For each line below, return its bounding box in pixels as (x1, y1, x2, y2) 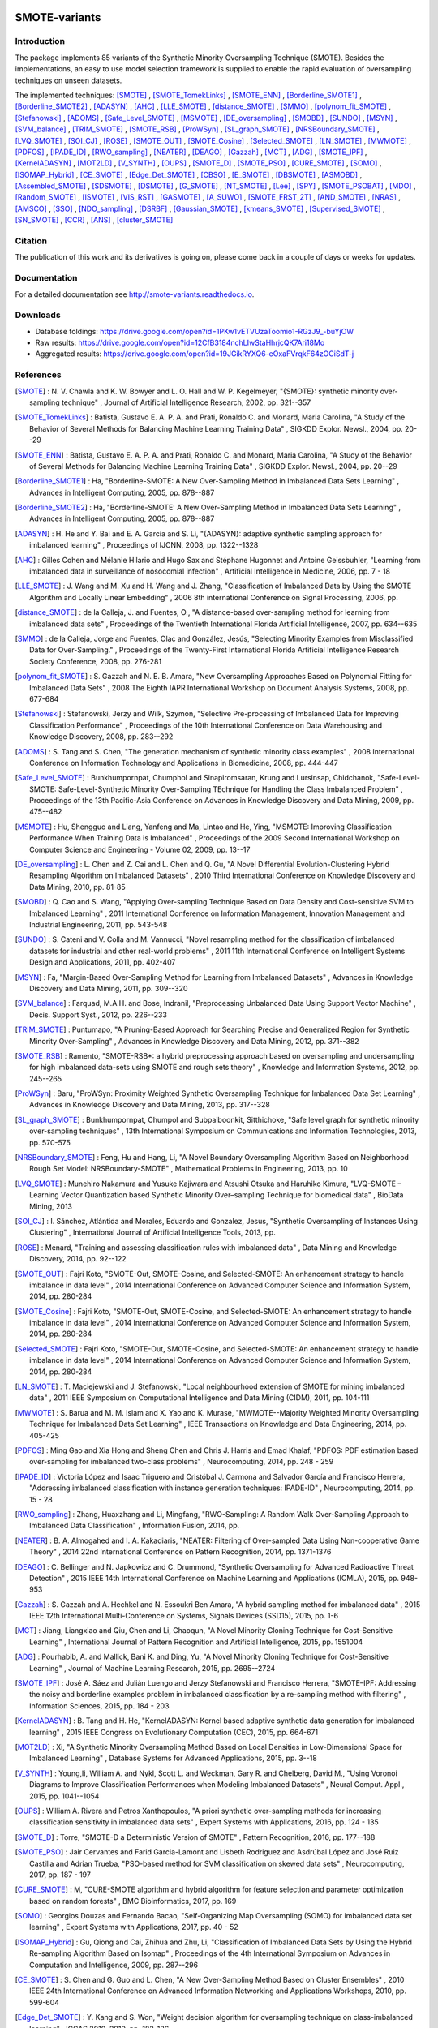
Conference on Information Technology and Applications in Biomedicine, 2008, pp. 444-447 (29, 758, 338, 767)
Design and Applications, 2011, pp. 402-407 (29, 957, 176, 967)
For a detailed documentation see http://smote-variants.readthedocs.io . (15, 289, 255, 299)
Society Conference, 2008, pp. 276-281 (29, 656, 162, 666)
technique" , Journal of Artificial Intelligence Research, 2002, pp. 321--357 (61, 397, 311, 407)
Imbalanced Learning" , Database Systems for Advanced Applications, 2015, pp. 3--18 (29, 1753, 318, 1764)
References (15, 369, 62, 380)
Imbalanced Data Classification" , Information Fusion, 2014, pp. (29, 1521, 240, 1531)
